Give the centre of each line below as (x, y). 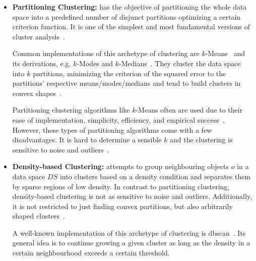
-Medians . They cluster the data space (180, 63)
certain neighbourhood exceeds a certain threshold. (91, 253)
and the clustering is (201, 140)
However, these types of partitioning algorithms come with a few (112, 129)
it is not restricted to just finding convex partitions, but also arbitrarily (122, 206)
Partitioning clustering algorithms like (71, 110)
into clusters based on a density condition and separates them (155, 176)
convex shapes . (37, 93)
